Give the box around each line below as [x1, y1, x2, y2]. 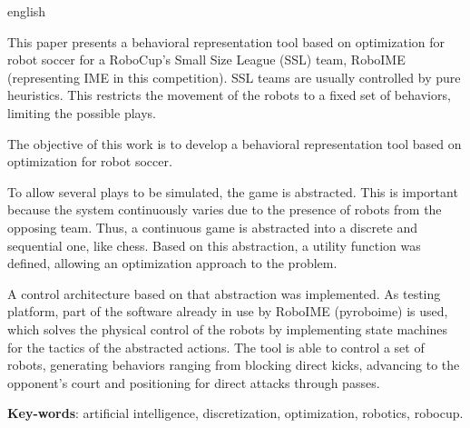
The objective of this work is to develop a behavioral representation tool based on [7, 134, 462, 153]
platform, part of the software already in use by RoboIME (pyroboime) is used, [7, 302, 448, 321]
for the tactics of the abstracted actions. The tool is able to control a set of [7, 337, 425, 356]
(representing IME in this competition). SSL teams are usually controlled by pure [7, 67, 461, 86]
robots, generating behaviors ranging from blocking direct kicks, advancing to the [7, 355, 460, 374]
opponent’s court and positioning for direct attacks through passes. [7, 373, 380, 392]
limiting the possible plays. [7, 103, 156, 122]
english [7, 2, 46, 20]
